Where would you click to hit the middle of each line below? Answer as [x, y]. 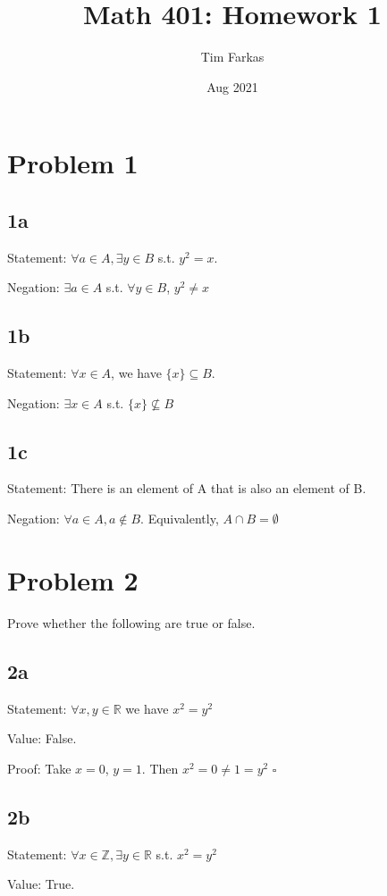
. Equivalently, [180, 519]
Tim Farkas [232, 57]
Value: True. [41, 884]
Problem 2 [73, 579]
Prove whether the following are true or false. [131, 622]
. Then [160, 768]
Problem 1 [73, 163]
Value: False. [42, 738]
